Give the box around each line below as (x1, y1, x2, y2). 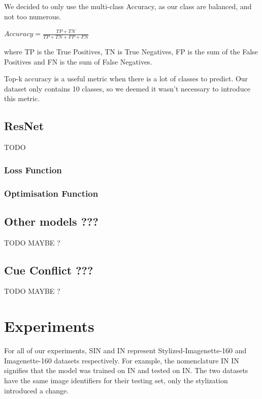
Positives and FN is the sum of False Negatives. (4, 56, 152, 67)
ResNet (4, 118, 44, 134)
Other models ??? (4, 213, 99, 229)
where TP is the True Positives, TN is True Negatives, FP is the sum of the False (4, 46, 258, 57)
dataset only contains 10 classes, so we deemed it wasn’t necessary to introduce (4, 83, 250, 94)
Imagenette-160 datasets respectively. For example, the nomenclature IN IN (4, 355, 239, 365)
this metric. (4, 93, 40, 104)
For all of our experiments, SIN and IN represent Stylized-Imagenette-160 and (4, 345, 247, 356)
